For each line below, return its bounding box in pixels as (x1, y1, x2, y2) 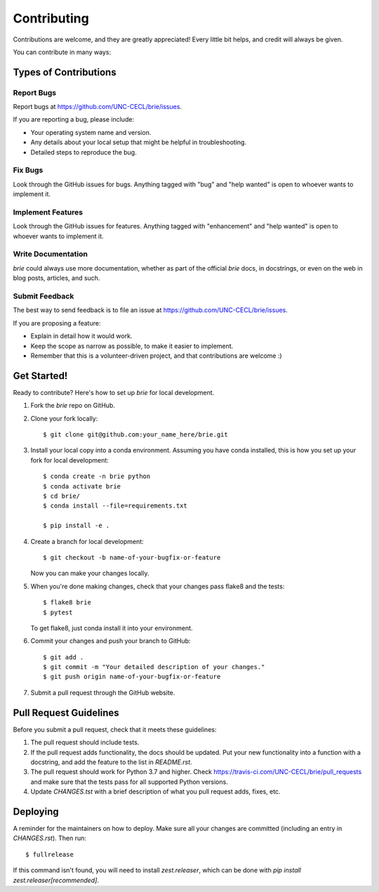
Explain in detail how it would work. (30, 332, 133, 340)
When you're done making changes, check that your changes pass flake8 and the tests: (30, 582, 285, 590)
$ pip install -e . (43, 522, 110, 530)
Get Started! (13, 370, 68, 382)
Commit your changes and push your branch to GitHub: (30, 637, 191, 645)
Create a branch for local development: (30, 537, 144, 545)
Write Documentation (13, 250, 88, 259)
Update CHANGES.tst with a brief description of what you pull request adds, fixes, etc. (30, 787, 281, 796)
